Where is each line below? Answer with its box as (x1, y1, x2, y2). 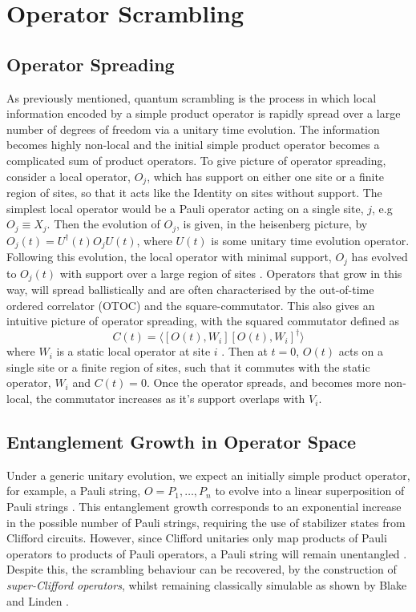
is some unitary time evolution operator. (211, 232, 410, 248)
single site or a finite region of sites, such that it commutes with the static (6, 358, 370, 375)
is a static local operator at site (56, 343, 211, 360)
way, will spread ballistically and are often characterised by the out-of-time (6, 281, 374, 297)
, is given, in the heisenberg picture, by (176, 215, 368, 232)
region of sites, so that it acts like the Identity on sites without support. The (6, 184, 382, 200)
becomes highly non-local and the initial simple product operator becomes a (6, 136, 380, 153)
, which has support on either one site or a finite (147, 167, 385, 184)
